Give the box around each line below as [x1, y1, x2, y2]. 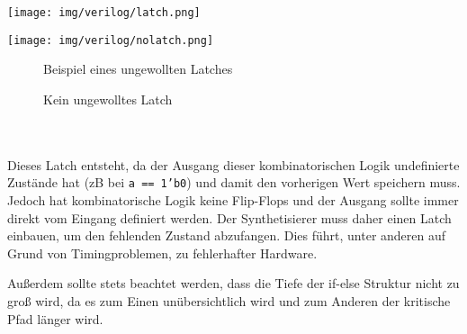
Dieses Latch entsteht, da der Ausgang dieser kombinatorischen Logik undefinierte [7, 155, 460, 174]
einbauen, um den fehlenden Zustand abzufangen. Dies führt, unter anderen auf [7, 226, 446, 245]
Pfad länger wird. [7, 309, 103, 328]
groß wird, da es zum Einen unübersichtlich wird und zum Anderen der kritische [7, 291, 451, 310]
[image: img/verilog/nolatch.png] [7, 33, 214, 47]
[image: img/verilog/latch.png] [7, 6, 201, 19]
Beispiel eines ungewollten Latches [43, 59, 233, 78]
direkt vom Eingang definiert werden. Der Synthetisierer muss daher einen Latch [7, 208, 452, 227]
